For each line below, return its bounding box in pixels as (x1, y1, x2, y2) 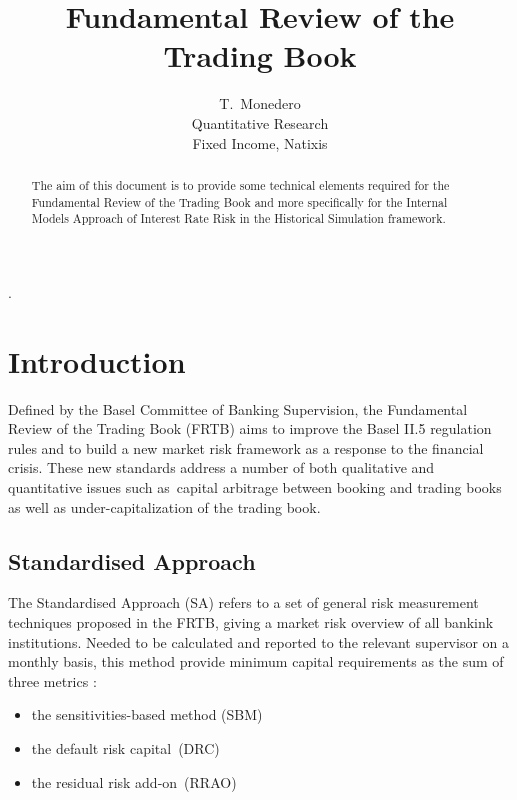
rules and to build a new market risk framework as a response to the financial (8, 437, 484, 458)
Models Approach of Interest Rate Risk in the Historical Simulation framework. (31, 210, 446, 227)
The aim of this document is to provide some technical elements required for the (31, 176, 450, 193)
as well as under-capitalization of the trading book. (8, 496, 321, 517)
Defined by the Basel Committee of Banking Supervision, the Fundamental (8, 398, 468, 419)
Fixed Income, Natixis (192, 132, 328, 153)
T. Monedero (219, 93, 301, 114)
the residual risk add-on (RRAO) (31, 771, 237, 792)
